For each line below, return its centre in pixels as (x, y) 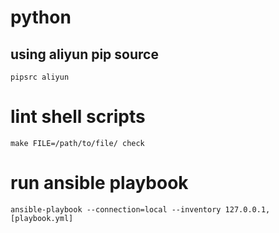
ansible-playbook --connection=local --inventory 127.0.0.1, (140, 209)
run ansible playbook (99, 183)
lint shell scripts (78, 117)
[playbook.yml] (42, 218)
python (41, 17)
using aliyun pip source (84, 54)
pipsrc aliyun (40, 77)
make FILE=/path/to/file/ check (77, 143)
